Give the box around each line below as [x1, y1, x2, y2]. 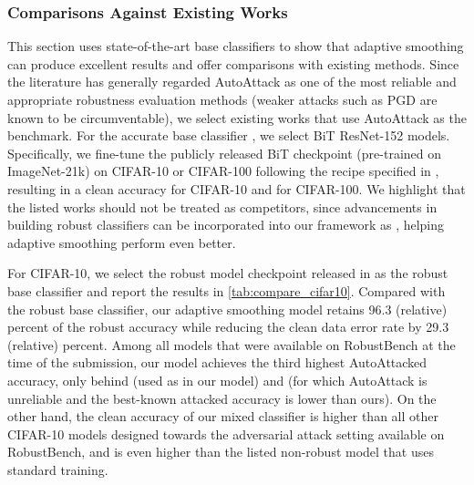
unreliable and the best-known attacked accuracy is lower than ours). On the [7, 388, 437, 408]
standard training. [7, 459, 108, 479]
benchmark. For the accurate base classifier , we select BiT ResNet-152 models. [7, 126, 450, 145]
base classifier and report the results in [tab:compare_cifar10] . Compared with [7, 281, 446, 300]
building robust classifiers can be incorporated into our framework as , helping [7, 215, 445, 234]
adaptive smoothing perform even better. [7, 232, 236, 252]
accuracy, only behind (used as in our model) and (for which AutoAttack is [7, 370, 428, 389]
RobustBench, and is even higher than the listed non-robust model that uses [7, 442, 434, 461]
